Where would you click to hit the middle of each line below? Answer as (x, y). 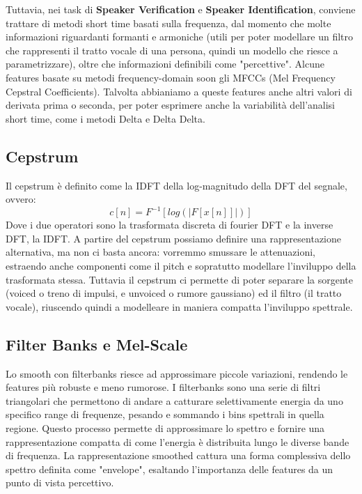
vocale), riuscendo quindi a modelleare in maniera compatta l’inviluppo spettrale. (179, 306)
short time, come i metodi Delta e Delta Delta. (105, 118)
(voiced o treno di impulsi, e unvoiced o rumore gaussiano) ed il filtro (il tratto (174, 293)
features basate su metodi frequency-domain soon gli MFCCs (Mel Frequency (171, 77)
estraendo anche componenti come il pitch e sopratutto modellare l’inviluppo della (181, 266)
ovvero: (21, 199)
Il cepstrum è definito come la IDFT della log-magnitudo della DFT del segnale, (176, 185)
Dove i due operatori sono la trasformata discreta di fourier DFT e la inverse (170, 225)
